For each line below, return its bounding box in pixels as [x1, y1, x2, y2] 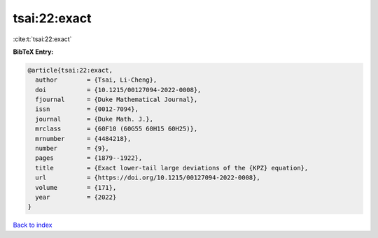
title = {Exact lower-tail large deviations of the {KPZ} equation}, [35, 164, 309, 172]
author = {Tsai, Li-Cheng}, [35, 76, 157, 84]
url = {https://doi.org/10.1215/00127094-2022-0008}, [35, 174, 260, 181]
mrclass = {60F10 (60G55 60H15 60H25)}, [35, 125, 198, 133]
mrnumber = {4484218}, [35, 135, 132, 142]
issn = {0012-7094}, [35, 105, 139, 113]
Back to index [13, 221, 52, 230]
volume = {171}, [35, 184, 117, 191]
